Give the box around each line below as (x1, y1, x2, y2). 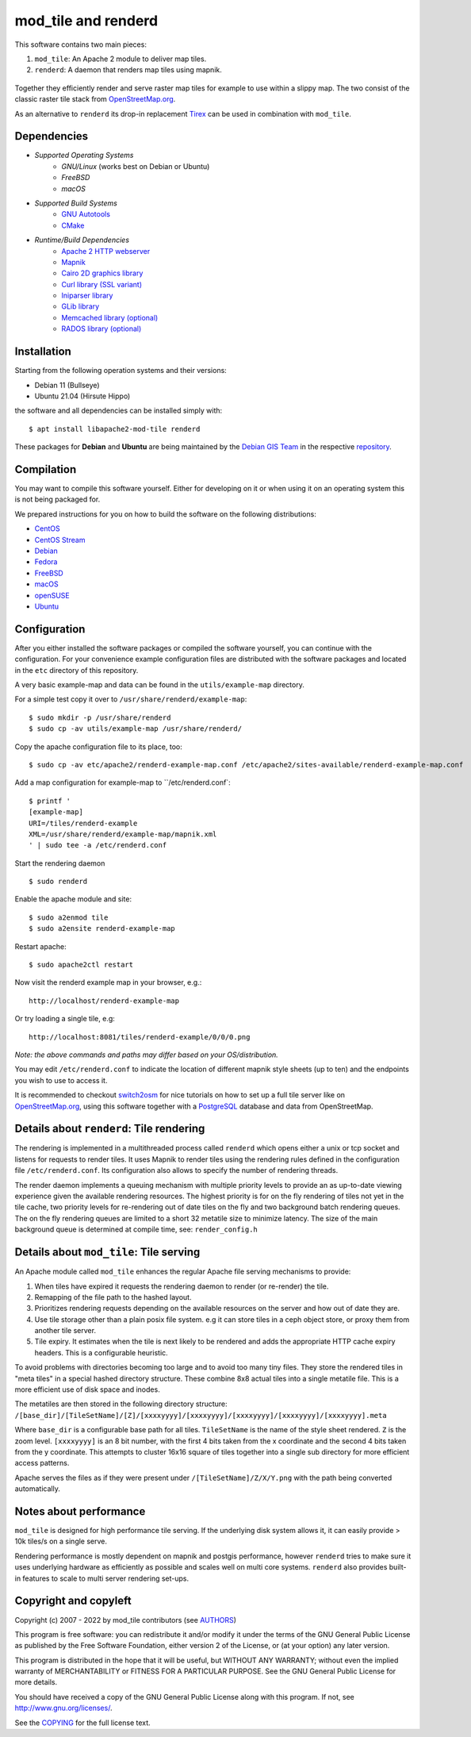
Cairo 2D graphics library (61, 268, 144, 278)
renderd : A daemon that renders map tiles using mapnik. (34, 65, 222, 75)
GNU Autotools (61, 209, 111, 219)
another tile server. (34, 1326, 97, 1335)
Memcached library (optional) (61, 313, 159, 322)
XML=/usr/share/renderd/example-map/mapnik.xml (29, 829, 217, 839)
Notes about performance (14, 1505, 146, 1518)
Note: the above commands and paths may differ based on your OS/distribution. (14, 1050, 279, 1059)
